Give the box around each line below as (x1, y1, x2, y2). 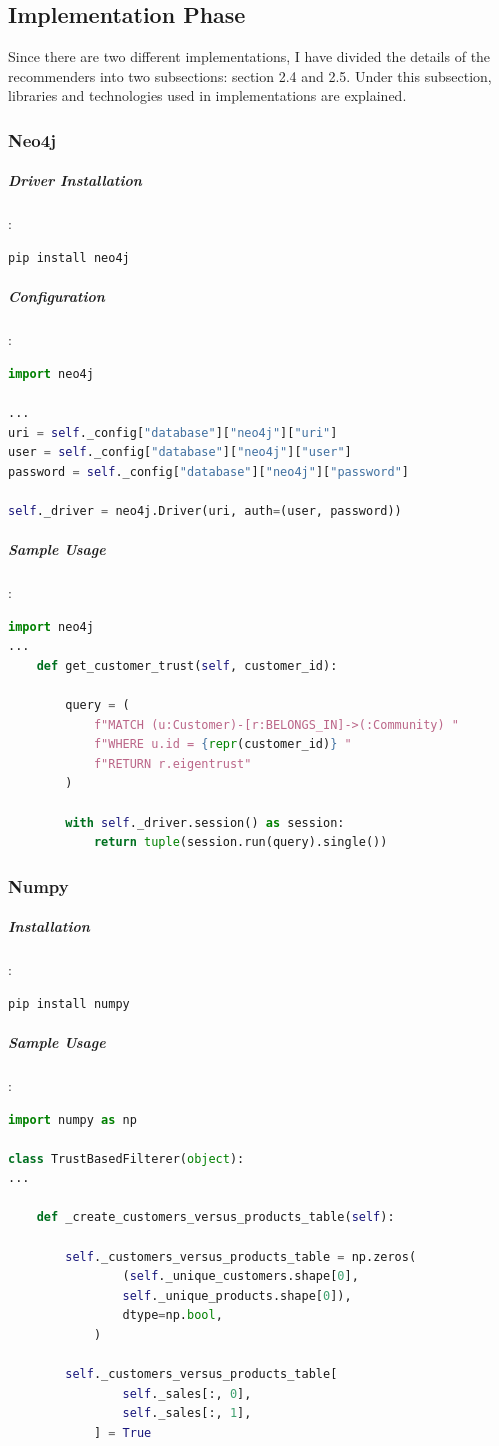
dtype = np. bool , (122, 1308, 223, 1323)
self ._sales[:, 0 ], (122, 1386, 252, 1401)
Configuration (8, 286, 105, 307)
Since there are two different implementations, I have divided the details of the (8, 46, 491, 67)
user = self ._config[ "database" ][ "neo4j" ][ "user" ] (8, 445, 352, 460)
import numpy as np (8, 1112, 137, 1127)
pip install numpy (8, 996, 130, 1011)
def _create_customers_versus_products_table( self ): (36, 1210, 395, 1225)
